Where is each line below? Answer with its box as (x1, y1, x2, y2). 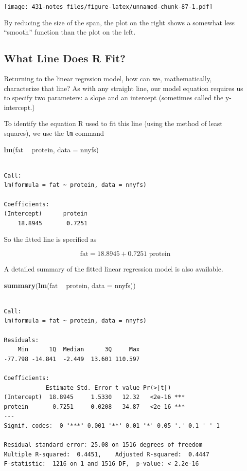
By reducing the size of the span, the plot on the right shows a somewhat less (4, 17, 235, 27)
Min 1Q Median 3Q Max (18, 346, 140, 353)
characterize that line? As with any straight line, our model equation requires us (4, 83, 243, 93)
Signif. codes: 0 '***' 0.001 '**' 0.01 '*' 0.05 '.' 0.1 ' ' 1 (4, 422, 220, 429)
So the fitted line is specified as (4, 234, 97, 244)
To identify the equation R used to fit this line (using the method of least (4, 118, 223, 128)
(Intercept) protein (4, 210, 88, 217)
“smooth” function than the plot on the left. (4, 27, 136, 37)
